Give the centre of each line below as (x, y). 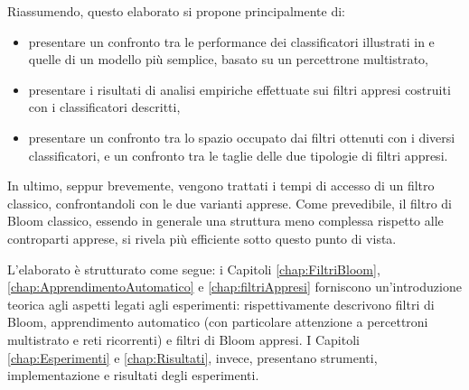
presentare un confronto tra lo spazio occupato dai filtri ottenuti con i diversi (242, 137)
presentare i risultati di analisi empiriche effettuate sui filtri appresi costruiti (239, 89)
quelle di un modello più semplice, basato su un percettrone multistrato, (229, 59)
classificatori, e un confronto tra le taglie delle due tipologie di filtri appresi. (238, 155)
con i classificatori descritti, (104, 107)
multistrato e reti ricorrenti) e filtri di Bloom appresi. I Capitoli (183, 339)
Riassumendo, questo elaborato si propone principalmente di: (176, 11)
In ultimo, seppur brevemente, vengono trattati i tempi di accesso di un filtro (221, 186)
